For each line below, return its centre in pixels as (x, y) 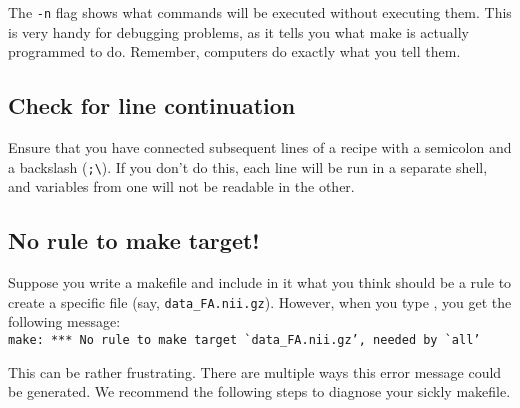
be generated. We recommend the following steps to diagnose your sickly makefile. (259, 391)
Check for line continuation (152, 105)
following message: (64, 321)
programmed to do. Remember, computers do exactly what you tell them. (234, 51)
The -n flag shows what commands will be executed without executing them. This (260, 12)
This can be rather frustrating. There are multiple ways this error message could (255, 371)
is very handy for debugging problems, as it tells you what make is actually (238, 31)
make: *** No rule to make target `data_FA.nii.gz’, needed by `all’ (244, 339)
